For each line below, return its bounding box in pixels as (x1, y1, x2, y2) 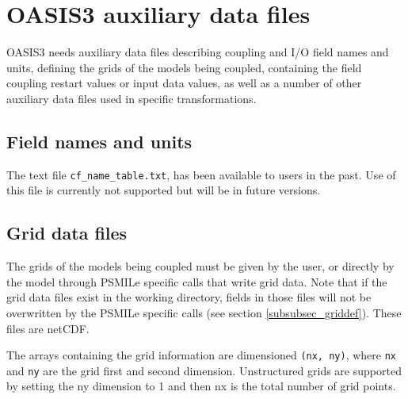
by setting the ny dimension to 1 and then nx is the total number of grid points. (6, 378, 396, 394)
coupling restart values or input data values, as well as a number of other (6, 75, 362, 91)
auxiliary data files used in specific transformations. (6, 90, 257, 106)
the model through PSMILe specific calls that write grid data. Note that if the (6, 273, 387, 290)
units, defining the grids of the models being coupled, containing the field (6, 59, 362, 75)
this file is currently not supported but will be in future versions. (6, 182, 321, 198)
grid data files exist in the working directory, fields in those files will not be (6, 289, 372, 305)
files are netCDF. (6, 320, 90, 336)
